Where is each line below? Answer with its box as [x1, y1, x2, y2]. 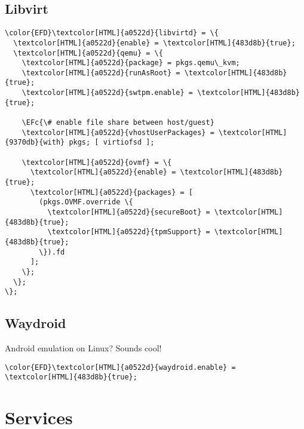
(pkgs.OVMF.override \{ [39, 198, 133, 207]
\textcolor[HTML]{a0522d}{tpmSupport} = [47, 228, 210, 237]
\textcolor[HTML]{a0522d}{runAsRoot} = [22, 68, 180, 77]
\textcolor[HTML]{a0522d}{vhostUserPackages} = [22, 128, 214, 137]
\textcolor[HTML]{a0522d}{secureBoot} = [47, 208, 210, 217]
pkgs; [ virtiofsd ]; [69, 138, 155, 147]
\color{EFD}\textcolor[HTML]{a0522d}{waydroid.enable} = [5, 363, 236, 372]
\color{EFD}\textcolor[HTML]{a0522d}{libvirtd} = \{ [5, 29, 219, 38]
